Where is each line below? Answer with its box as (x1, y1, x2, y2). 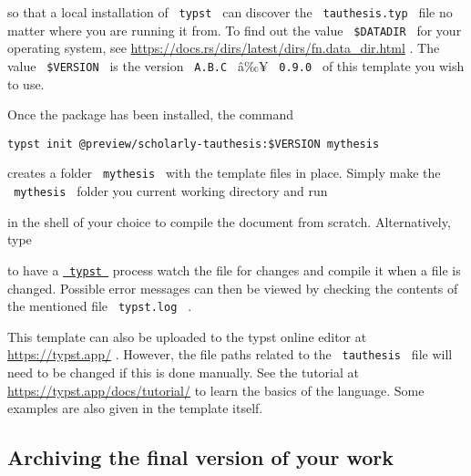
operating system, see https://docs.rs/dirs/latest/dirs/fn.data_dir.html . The (7, 38, 440, 57)
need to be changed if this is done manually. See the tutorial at (7, 363, 359, 382)
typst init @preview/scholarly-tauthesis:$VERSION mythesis (7, 137, 380, 150)
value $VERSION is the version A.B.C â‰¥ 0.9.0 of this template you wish (7, 56, 465, 75)
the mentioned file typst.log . (7, 296, 192, 316)
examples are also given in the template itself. (7, 398, 263, 418)
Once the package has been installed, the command (7, 105, 293, 124)
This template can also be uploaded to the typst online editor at (7, 326, 367, 346)
